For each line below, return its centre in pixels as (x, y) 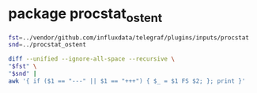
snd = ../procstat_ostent (47, 45)
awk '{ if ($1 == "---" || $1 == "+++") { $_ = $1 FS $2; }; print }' (127, 81)
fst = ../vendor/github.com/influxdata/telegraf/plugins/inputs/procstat (128, 37)
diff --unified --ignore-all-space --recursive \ (92, 59)
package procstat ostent (85, 15)
